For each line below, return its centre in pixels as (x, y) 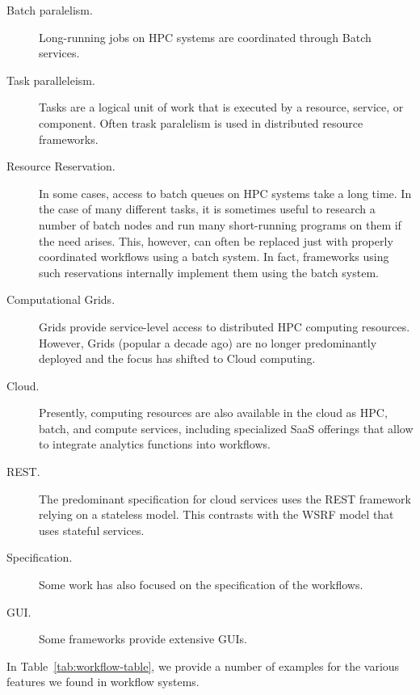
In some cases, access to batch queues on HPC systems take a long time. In (225, 193)
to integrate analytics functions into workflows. (155, 444)
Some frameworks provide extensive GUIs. (143, 639)
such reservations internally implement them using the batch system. (209, 272)
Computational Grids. (61, 299)
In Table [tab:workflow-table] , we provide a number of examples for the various (203, 666)
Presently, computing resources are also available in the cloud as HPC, (213, 413)
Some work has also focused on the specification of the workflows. (201, 585)
